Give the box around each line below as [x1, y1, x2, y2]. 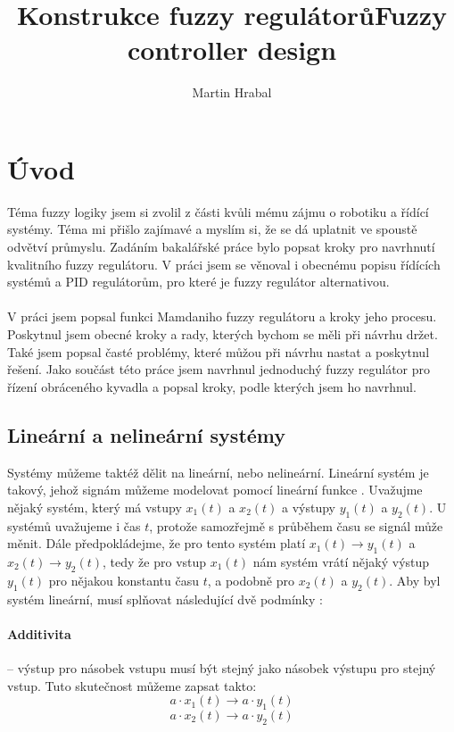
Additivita [7, 624, 71, 643]
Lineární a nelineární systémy [7, 420, 286, 448]
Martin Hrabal [192, 83, 272, 102]
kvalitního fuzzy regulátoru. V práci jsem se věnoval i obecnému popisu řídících [7, 254, 441, 273]
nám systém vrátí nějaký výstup [252, 552, 430, 570]
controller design [127, 31, 337, 68]
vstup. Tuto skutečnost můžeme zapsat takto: [7, 676, 257, 695]
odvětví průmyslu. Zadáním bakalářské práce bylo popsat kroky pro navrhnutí [7, 237, 435, 256]
